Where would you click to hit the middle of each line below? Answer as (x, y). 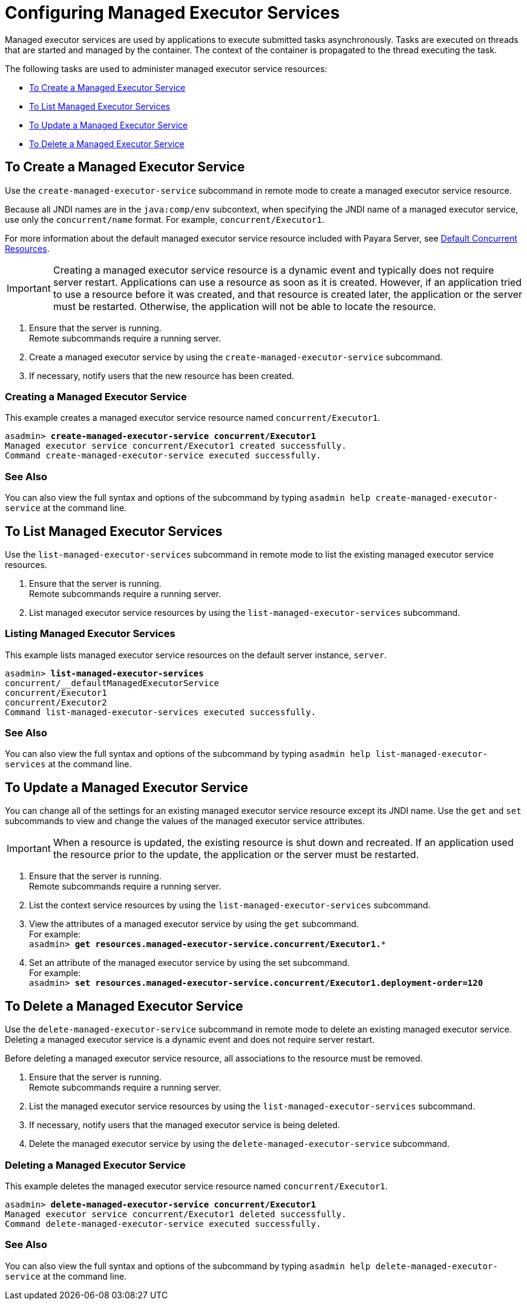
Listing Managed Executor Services (90, 634)
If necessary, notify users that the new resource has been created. (162, 375)
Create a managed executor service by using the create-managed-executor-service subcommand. (236, 357)
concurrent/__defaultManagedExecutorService (112, 683)
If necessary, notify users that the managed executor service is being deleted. (185, 1125)
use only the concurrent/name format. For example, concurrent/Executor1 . (165, 219)
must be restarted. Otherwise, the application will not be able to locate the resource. (244, 306)
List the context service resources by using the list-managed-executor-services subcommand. (230, 905)
